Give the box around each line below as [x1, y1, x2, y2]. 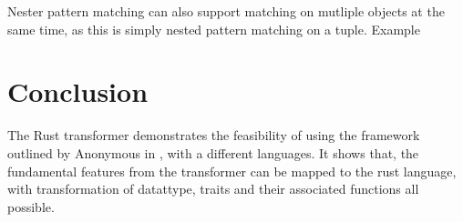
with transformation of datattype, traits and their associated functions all [7, 179, 419, 198]
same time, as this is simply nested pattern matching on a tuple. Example [7, 19, 420, 38]
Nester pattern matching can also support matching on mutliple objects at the [7, 2, 445, 20]
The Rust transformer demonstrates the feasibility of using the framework [7, 126, 420, 145]
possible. [7, 197, 55, 216]
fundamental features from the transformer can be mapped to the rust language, [7, 161, 457, 180]
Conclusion [7, 73, 149, 110]
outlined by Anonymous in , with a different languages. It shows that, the [7, 143, 419, 162]
